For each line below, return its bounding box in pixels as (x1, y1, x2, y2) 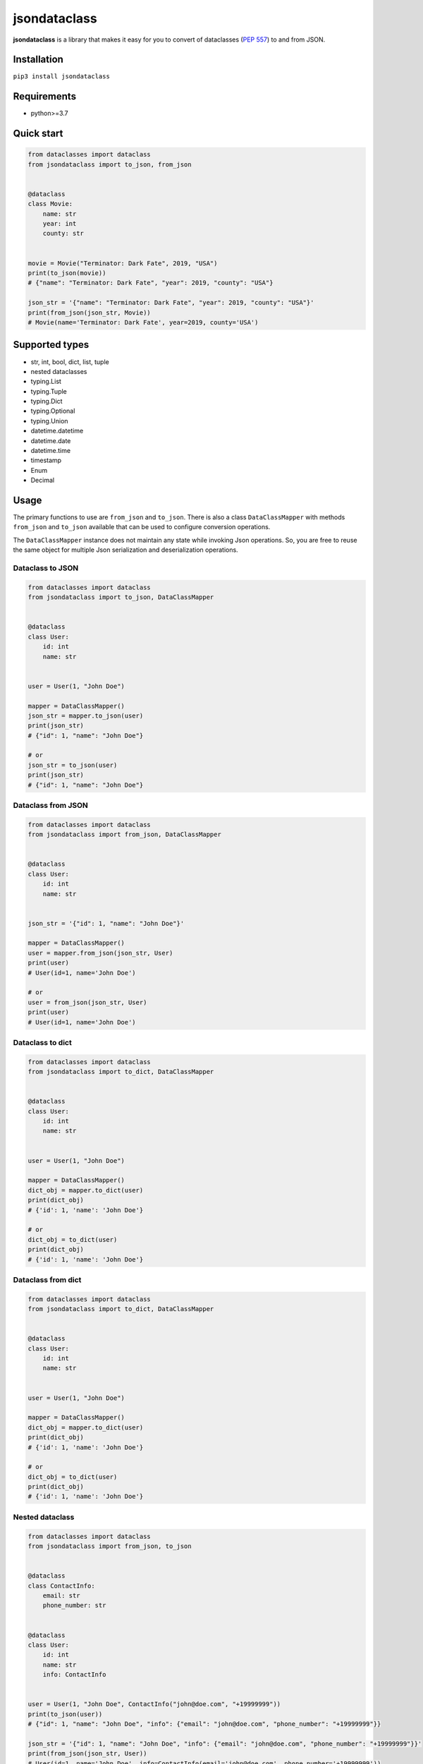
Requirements (13, 90, 77, 102)
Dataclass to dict (13, 1037, 72, 1047)
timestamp (30, 456, 62, 465)
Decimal (30, 476, 55, 485)
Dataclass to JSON (13, 563, 79, 573)
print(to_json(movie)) (27, 269, 106, 277)
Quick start (13, 128, 63, 140)
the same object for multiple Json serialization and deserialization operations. (13, 545, 239, 554)
